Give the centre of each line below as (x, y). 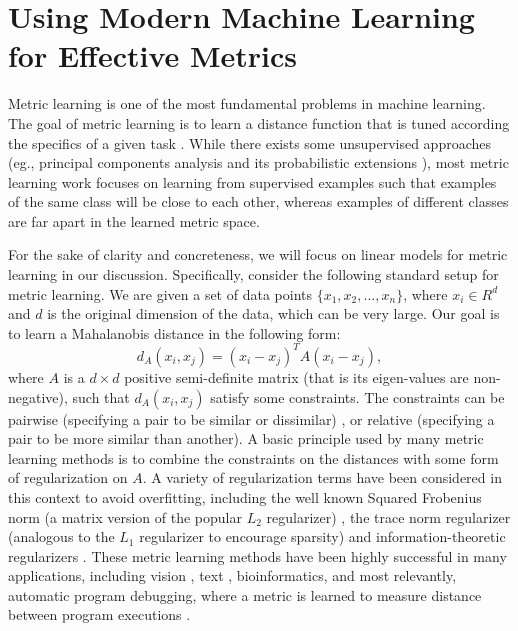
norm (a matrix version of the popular (125, 516)
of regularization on (68, 477)
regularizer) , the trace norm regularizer (388, 516)
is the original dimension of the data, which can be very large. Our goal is (273, 313)
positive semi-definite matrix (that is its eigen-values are (296, 376)
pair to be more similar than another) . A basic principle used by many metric (246, 438)
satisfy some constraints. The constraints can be (357, 396)
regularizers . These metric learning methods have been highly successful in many (257, 555)
